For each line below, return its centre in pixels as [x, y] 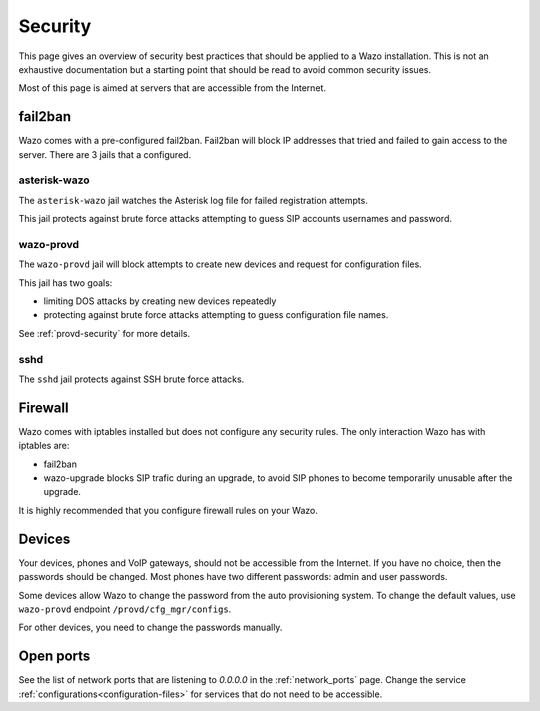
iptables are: [44, 446]
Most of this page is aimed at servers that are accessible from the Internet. [172, 88]
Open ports [54, 656]
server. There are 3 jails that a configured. [105, 154]
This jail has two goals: [65, 282]
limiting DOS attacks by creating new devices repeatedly [160, 301]
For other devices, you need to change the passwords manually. [150, 627]
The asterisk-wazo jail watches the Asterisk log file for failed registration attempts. [193, 200]
